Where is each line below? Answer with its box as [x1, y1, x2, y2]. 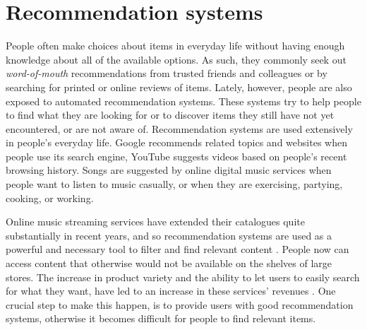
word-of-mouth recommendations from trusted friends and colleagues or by [6, 66, 327, 81]
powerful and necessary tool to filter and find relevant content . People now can [6, 242, 349, 257]
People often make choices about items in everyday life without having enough [6, 38, 345, 53]
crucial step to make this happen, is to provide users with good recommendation [6, 297, 354, 312]
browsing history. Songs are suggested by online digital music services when [6, 163, 332, 177]
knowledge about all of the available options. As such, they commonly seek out [6, 52, 347, 66]
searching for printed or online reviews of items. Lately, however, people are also [6, 79, 352, 94]
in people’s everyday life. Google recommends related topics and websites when [6, 135, 347, 150]
